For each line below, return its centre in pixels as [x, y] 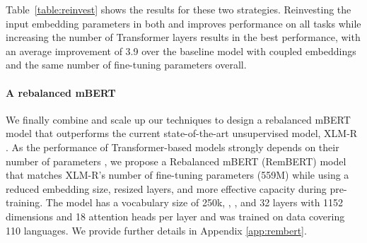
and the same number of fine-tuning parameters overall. [126, 65]
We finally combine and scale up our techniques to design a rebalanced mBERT [178, 119]
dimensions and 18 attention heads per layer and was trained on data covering [175, 216]
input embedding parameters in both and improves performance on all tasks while [183, 23]
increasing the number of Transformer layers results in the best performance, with [183, 37]
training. [24, 202]
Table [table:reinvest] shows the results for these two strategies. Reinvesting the [179, 9]
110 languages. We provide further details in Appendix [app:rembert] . [156, 230]
